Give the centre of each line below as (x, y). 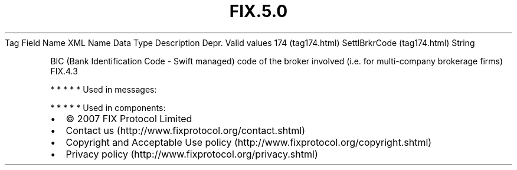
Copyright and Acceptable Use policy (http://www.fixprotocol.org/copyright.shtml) (249, 142)
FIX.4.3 (64, 71)
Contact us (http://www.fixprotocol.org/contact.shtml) (186, 130)
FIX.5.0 (258, 11)
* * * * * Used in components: (108, 107)
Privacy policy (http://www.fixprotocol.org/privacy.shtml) (192, 154)
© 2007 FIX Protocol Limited (129, 118)
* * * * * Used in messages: (104, 89)
